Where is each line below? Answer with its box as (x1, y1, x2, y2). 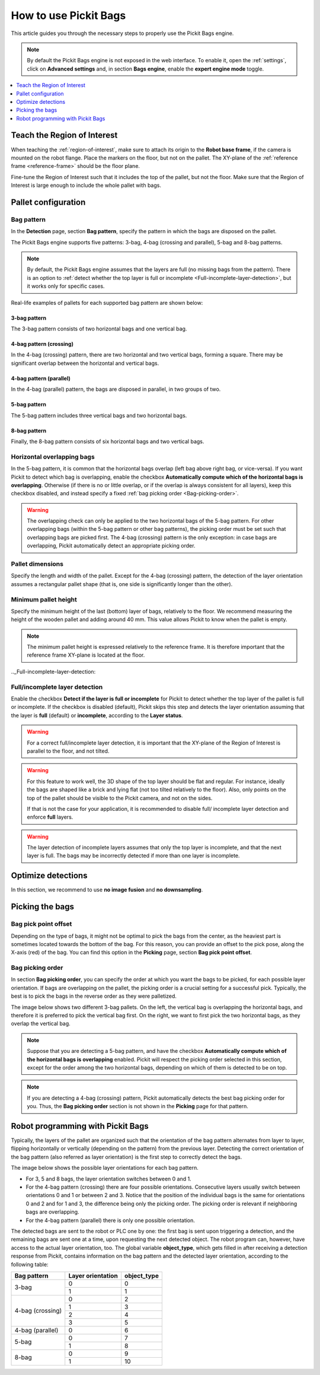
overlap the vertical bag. (11, 1020, 71, 1027)
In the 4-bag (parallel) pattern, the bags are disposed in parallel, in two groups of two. (11, 386, 221, 393)
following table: (11, 1261, 49, 1268)
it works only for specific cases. (27, 282, 105, 290)
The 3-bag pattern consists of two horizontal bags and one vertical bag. (11, 325, 187, 332)
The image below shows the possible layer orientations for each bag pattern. (11, 1164, 199, 1172)
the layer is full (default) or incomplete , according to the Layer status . (11, 712, 183, 719)
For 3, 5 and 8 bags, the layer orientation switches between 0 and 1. (25, 1175, 192, 1182)
